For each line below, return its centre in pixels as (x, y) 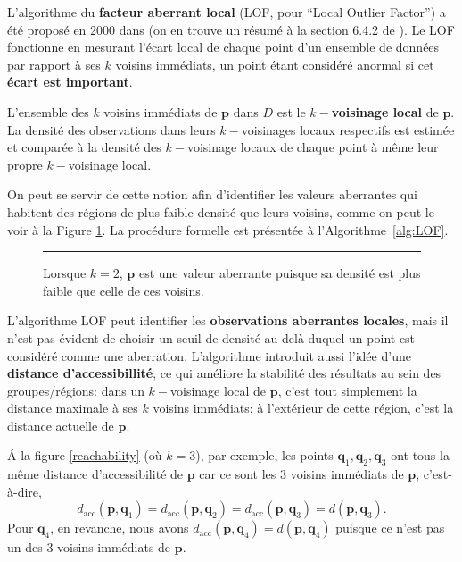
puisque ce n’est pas (390, 528)
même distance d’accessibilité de (95, 474)
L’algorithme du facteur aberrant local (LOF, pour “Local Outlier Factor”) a (227, 12)
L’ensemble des (48, 111)
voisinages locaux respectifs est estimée (348, 129)
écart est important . (70, 82)
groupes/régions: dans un (76, 390)
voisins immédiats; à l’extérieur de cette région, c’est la (303, 408)
